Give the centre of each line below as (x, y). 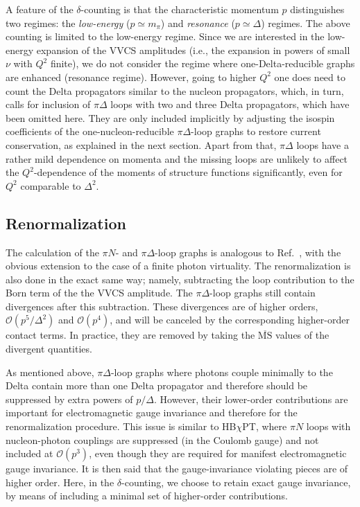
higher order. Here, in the (60, 482)
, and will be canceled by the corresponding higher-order (230, 320)
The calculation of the (52, 252)
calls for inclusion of (48, 104)
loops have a (323, 144)
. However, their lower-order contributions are (251, 399)
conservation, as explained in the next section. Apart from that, (141, 144)
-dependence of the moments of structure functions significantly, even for (188, 172)
